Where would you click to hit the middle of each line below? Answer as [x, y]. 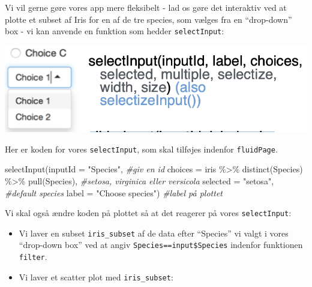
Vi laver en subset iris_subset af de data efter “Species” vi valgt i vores [154, 233]
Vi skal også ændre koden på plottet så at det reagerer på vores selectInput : [148, 213]
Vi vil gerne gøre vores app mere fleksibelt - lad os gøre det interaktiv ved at [146, 7]
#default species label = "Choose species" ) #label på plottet [114, 192]
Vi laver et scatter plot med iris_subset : [96, 276]
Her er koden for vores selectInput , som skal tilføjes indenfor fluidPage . [141, 149]
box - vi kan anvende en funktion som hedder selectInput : [115, 31]
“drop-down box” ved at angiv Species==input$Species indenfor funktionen [161, 245]
